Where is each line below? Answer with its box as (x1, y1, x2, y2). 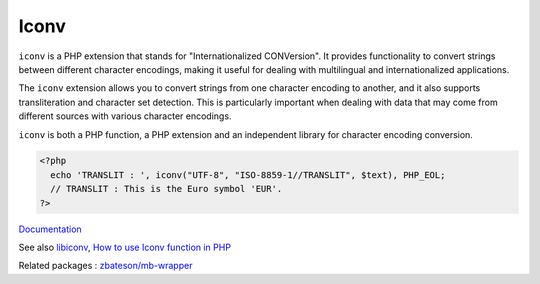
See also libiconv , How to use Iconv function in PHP (18, 241, 232, 254)
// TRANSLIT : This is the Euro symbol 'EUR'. (50, 183, 283, 195)
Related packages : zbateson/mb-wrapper (18, 260, 193, 272)
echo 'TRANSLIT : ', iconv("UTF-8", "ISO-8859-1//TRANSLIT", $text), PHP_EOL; (50, 169, 446, 180)
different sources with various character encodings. (18, 110, 232, 122)
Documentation (18, 223, 82, 235)
